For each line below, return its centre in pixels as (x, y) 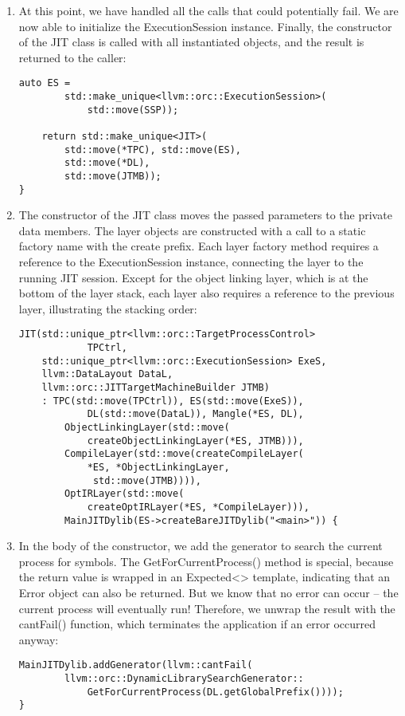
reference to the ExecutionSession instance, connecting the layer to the (191, 262)
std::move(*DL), (107, 163)
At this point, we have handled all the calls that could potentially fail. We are (208, 10)
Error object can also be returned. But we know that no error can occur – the (208, 593)
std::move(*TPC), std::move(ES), (153, 149)
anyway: (39, 639)
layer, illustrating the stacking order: (108, 308)
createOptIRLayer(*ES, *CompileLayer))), (198, 507)
